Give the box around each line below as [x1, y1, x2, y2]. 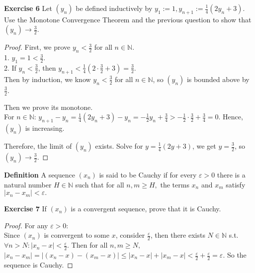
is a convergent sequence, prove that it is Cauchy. [71, 203, 221, 214]
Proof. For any [4, 220, 48, 230]
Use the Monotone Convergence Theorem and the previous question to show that [4, 14, 252, 24]
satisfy [226, 179, 246, 189]
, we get [192, 141, 216, 151]
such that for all [75, 179, 124, 189]
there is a [217, 170, 246, 180]
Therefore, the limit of [4, 141, 72, 151]
